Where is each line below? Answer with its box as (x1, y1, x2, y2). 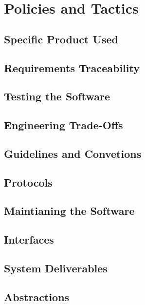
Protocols (4, 174, 53, 190)
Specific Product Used (4, 31, 119, 46)
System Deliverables (4, 261, 108, 276)
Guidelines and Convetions (4, 146, 142, 161)
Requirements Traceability (4, 60, 140, 75)
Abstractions (4, 289, 70, 304)
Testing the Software (4, 89, 110, 104)
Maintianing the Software (4, 203, 135, 218)
